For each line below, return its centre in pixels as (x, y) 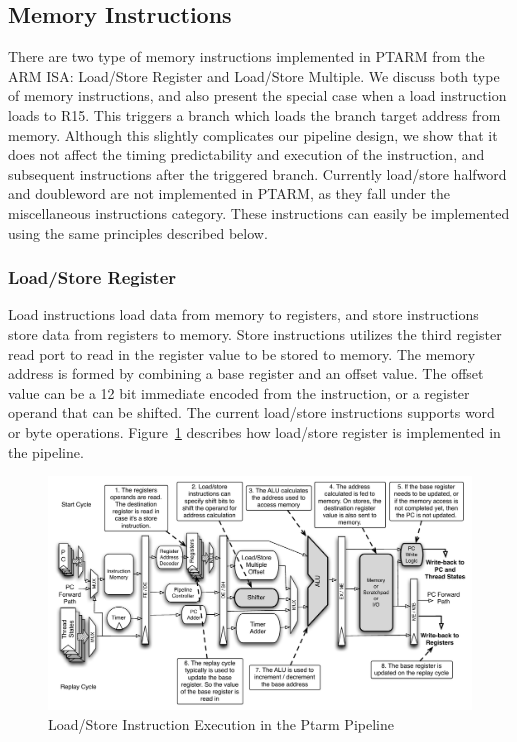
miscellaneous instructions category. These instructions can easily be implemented (259, 212)
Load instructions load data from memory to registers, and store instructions (243, 314)
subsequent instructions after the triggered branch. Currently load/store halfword (257, 173)
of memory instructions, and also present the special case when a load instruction (257, 95)
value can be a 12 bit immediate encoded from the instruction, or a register (239, 392)
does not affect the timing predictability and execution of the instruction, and (246, 154)
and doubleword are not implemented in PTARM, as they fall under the (229, 193)
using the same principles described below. (138, 232)
